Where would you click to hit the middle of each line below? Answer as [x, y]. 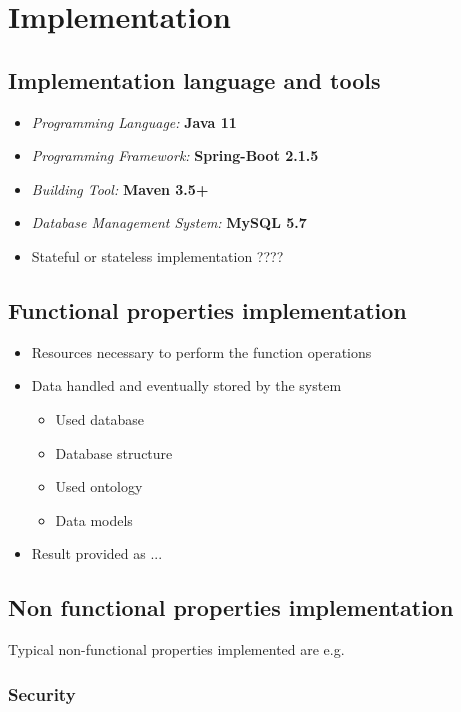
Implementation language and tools [194, 79]
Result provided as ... [97, 553]
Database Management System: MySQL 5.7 [169, 222]
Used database [100, 418]
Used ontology [99, 486]
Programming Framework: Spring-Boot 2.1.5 [175, 155]
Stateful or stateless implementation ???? [157, 255]
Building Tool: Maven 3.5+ [120, 188]
